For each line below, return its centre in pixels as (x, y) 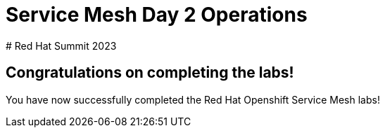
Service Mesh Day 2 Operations (157, 15)
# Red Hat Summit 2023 (61, 45)
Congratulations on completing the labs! (150, 73)
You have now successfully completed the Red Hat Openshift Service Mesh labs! (193, 99)
